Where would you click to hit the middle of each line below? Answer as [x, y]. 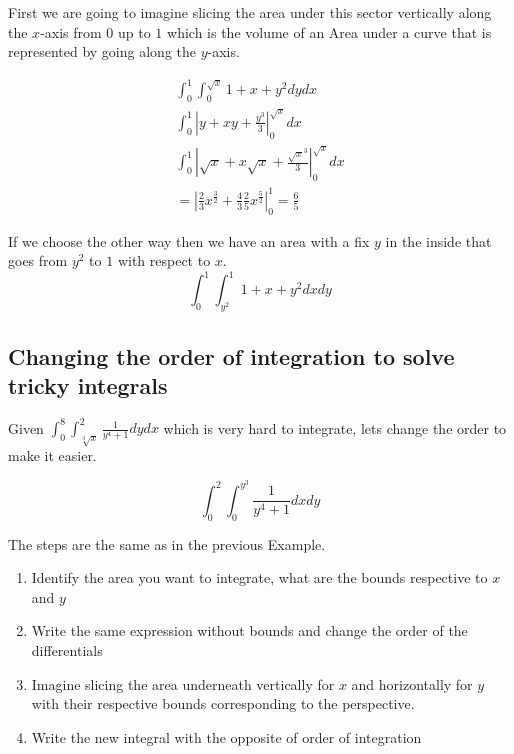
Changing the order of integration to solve [231, 355]
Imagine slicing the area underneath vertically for [183, 683]
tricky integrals [88, 384]
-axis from [71, 31]
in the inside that [438, 240]
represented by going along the [102, 51]
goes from [38, 260]
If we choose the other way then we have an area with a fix [189, 240]
